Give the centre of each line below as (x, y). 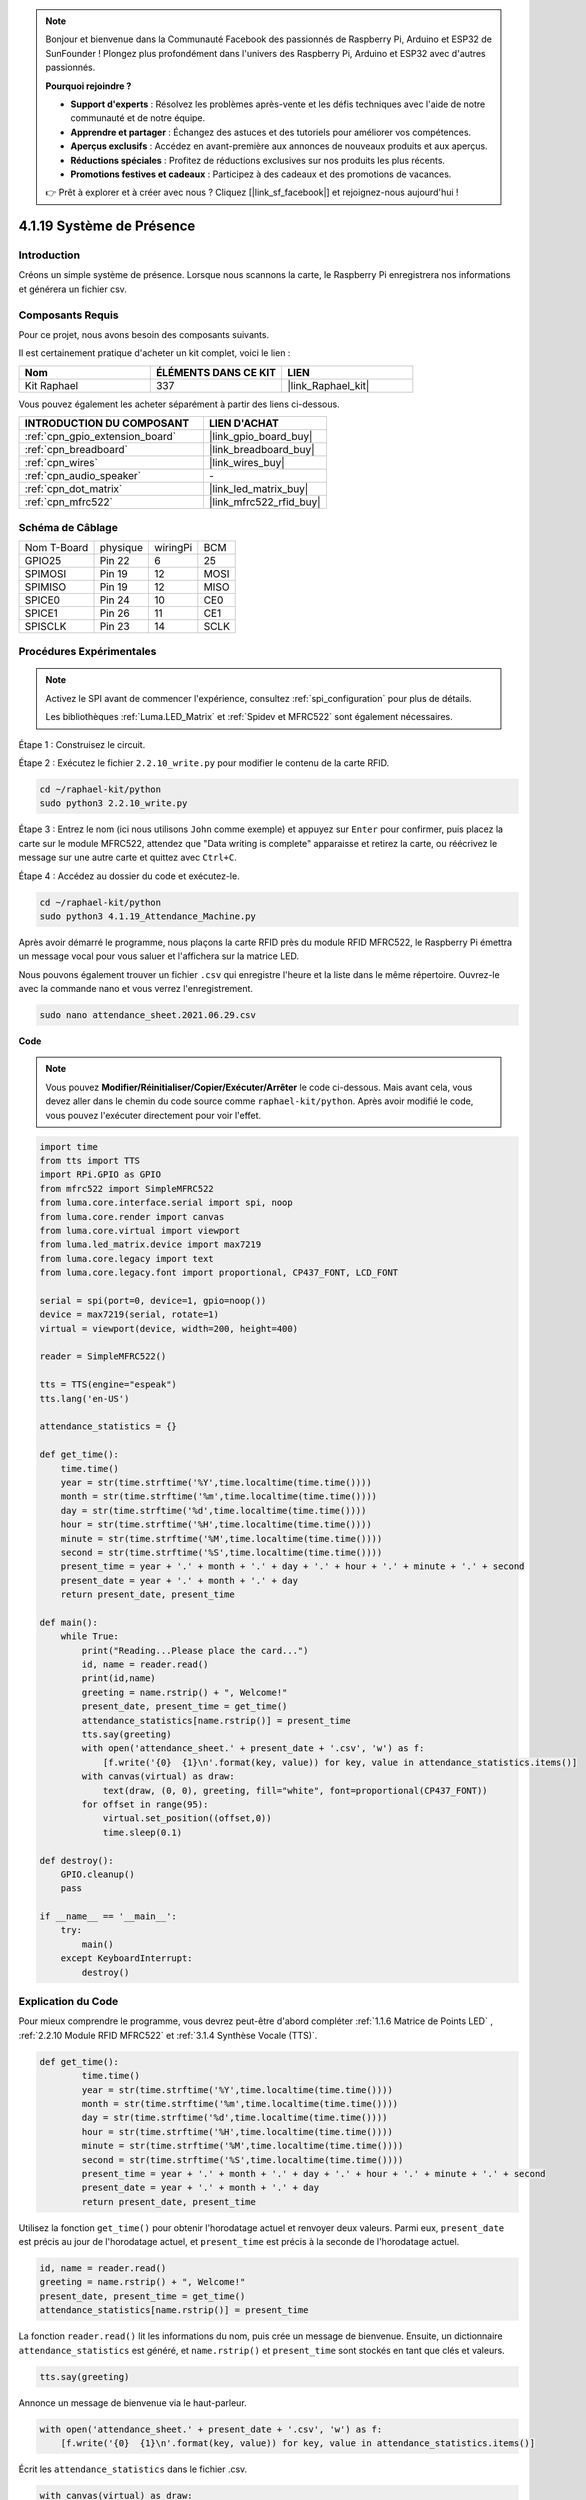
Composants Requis (68, 315)
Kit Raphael (51, 385)
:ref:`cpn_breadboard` (76, 450)
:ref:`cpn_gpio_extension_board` (100, 437)
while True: (90, 1636)
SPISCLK (45, 626)
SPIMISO (45, 587)
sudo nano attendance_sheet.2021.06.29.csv (148, 1015)
